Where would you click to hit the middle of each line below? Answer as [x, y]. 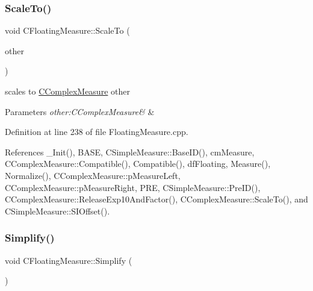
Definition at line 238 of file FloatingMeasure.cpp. [97, 132]
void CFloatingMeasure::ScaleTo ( [67, 30]
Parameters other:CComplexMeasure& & [80, 111]
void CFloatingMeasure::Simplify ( [69, 260]
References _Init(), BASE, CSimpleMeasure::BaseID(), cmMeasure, [130, 152]
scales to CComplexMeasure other [67, 91]
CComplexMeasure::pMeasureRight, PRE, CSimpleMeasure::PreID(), [133, 187]
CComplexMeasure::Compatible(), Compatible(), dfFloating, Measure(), [138, 164]
